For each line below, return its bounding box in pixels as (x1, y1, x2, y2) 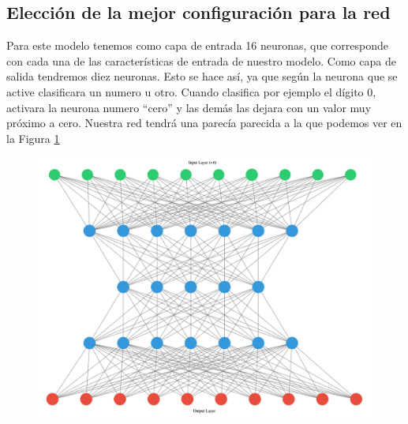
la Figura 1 (6, 129, 60, 146)
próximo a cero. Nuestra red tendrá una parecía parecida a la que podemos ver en (6, 114, 402, 131)
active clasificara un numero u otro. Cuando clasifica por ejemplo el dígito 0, (6, 83, 376, 99)
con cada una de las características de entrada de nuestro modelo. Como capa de (6, 52, 396, 69)
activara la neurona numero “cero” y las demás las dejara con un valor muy (6, 99, 372, 115)
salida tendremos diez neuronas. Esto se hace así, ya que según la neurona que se (6, 68, 398, 84)
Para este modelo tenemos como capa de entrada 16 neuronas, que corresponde (6, 37, 389, 54)
